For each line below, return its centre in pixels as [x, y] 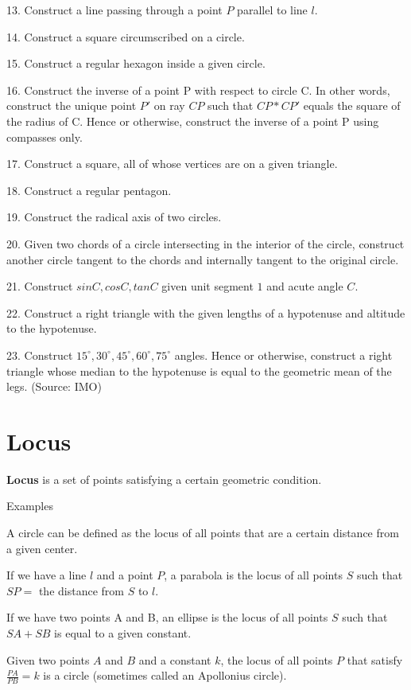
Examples [30, 506]
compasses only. [45, 136]
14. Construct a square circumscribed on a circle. [126, 36]
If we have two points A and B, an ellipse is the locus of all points [167, 617]
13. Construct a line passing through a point [114, 10]
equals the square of [352, 105]
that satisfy [375, 659]
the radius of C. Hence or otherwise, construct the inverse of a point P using [193, 121]
